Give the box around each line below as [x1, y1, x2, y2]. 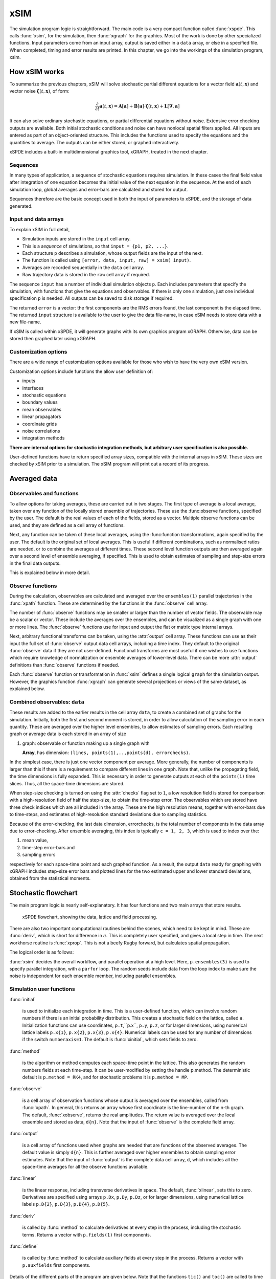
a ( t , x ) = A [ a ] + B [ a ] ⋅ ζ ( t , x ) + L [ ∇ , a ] [99, 103, 180, 109]
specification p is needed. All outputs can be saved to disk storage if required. [9, 295, 174, 301]
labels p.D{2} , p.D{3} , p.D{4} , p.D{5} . [22, 1201, 110, 1207]
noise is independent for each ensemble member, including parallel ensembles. [9, 973, 176, 979]
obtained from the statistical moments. [9, 875, 91, 881]
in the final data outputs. [9, 560, 61, 566]
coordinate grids [22, 421, 57, 427]
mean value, [22, 837, 49, 844]
